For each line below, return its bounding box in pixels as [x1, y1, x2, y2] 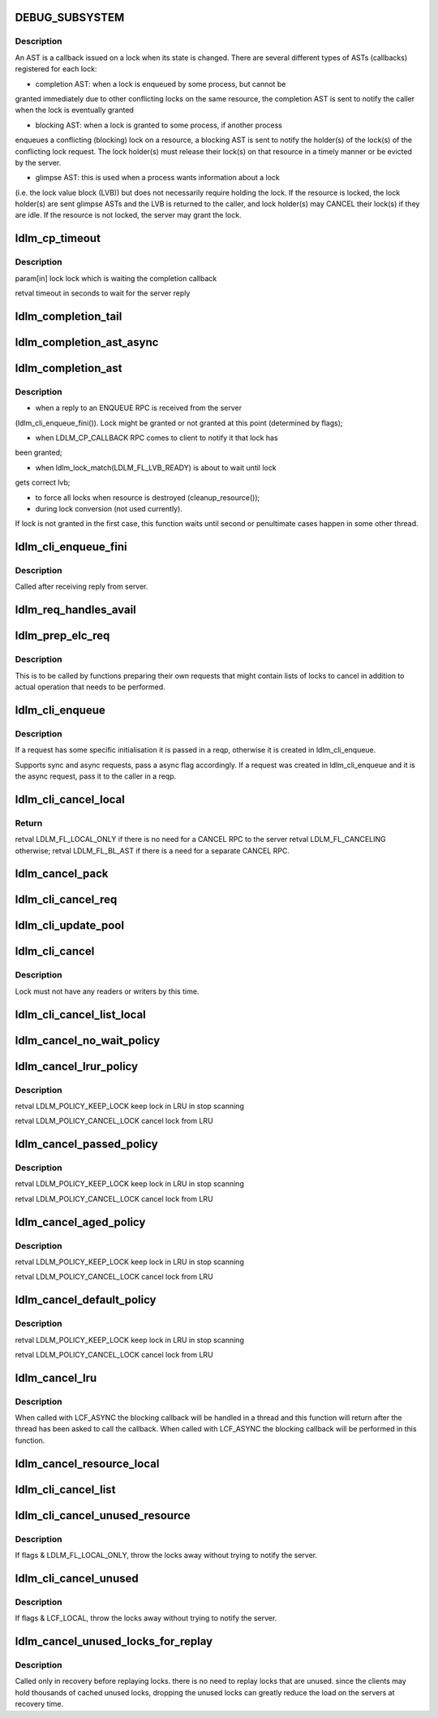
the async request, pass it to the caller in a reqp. [15, 771, 177, 781]
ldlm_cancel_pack [15, 867, 109, 881]
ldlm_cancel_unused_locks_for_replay [15, 1634, 213, 1648]
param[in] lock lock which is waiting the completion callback [15, 273, 217, 283]
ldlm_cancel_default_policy [15, 1293, 157, 1307]
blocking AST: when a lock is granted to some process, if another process [35, 120, 283, 130]
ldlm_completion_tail [15, 309, 122, 323]
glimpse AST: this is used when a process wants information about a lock [35, 173, 280, 183]
